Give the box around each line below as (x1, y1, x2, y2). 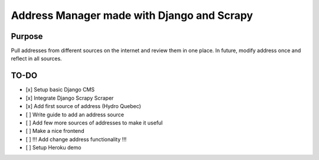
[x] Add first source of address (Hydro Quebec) (25, 103, 141, 110)
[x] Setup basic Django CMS (25, 86, 95, 93)
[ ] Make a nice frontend (25, 128, 84, 135)
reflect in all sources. (11, 55, 62, 62)
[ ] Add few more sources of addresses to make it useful (25, 119, 163, 126)
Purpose (11, 31, 43, 41)
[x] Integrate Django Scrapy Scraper (25, 94, 114, 102)
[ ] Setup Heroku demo (25, 144, 82, 151)
